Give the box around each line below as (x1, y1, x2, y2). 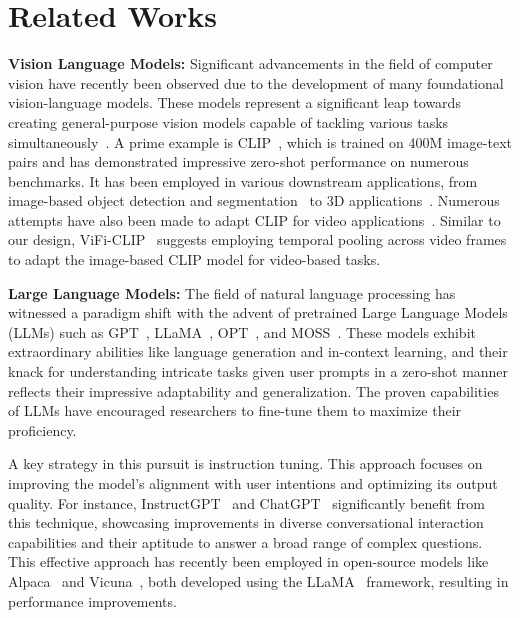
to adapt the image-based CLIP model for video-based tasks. (8, 249, 381, 270)
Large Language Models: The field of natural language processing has (8, 282, 456, 303)
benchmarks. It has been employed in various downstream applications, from (8, 170, 478, 191)
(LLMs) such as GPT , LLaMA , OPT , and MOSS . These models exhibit (8, 321, 476, 342)
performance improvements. (8, 590, 177, 611)
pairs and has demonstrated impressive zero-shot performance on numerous (8, 151, 469, 172)
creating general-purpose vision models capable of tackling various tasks (8, 111, 449, 132)
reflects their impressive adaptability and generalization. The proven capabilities (8, 380, 499, 401)
